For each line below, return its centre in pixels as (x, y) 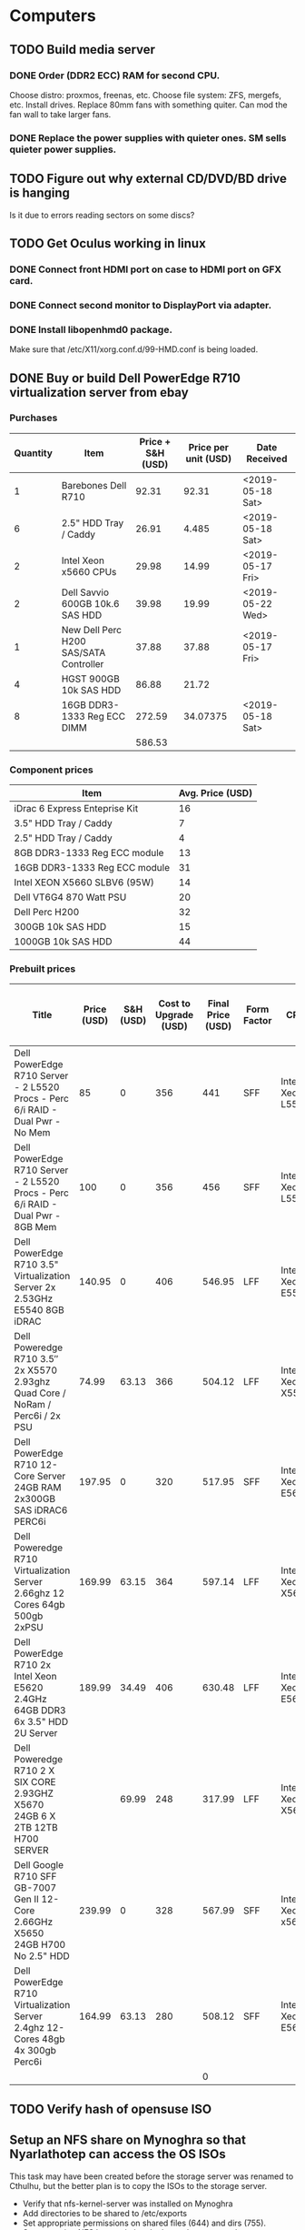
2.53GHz (34, 1299)
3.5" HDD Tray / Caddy (63, 823)
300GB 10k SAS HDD (60, 927)
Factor (258, 1021)
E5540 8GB (39, 1310)
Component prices (51, 770)
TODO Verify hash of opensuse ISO (110, 2109)
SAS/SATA (84, 652)
